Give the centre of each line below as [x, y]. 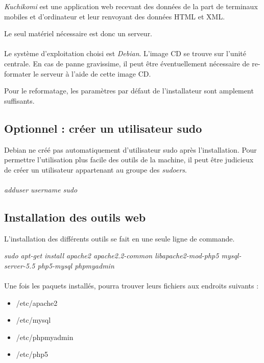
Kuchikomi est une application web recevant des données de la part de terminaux [131, 6]
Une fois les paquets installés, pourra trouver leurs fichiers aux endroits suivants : [131, 286]
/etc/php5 [32, 354]
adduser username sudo [41, 189]
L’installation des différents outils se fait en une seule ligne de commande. [119, 238]
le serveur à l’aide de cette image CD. [92, 73]
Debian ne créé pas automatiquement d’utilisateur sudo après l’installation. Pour [130, 149]
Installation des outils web [75, 217]
